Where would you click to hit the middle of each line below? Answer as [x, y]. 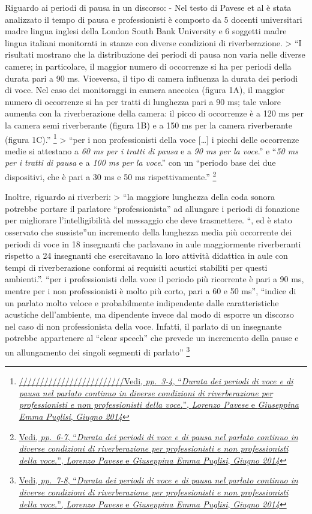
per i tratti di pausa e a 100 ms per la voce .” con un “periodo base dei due [140, 162]
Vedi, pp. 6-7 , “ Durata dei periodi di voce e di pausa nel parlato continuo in [158, 436]
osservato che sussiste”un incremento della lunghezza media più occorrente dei [148, 232]
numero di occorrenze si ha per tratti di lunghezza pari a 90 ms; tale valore [143, 101]
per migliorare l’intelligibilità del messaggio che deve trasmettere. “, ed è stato [148, 220]
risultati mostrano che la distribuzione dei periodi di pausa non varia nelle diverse [155, 54]
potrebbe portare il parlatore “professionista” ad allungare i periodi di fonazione [152, 208]
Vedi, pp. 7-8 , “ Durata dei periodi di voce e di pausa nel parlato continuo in [158, 480]
